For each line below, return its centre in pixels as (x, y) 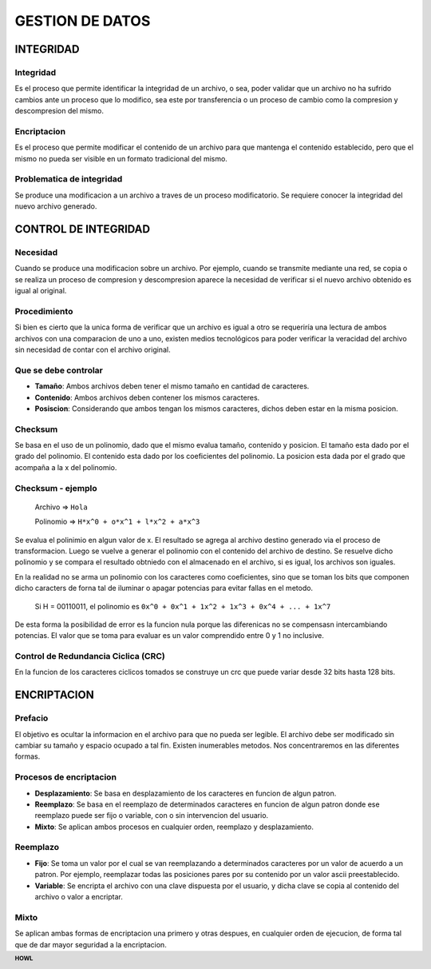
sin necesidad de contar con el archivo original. (93, 350)
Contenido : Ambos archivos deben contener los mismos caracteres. (147, 397)
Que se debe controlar (59, 370)
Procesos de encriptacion (66, 777)
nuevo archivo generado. (56, 206)
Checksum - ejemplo (56, 488)
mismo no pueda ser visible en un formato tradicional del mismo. (121, 158)
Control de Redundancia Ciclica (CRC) (90, 656)
